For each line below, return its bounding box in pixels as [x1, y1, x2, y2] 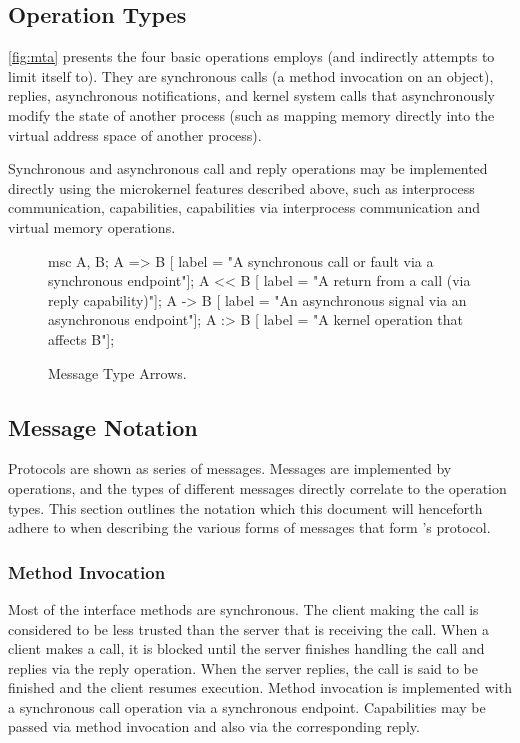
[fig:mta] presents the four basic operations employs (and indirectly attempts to [8, 46, 495, 67]
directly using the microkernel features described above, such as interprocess [8, 177, 475, 198]
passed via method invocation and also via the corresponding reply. [8, 716, 420, 737]
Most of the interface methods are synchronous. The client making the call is [8, 598, 479, 619]
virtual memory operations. [8, 216, 176, 237]
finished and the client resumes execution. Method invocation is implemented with [8, 677, 512, 698]
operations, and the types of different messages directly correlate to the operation [8, 477, 507, 498]
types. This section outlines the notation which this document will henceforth [8, 497, 483, 518]
